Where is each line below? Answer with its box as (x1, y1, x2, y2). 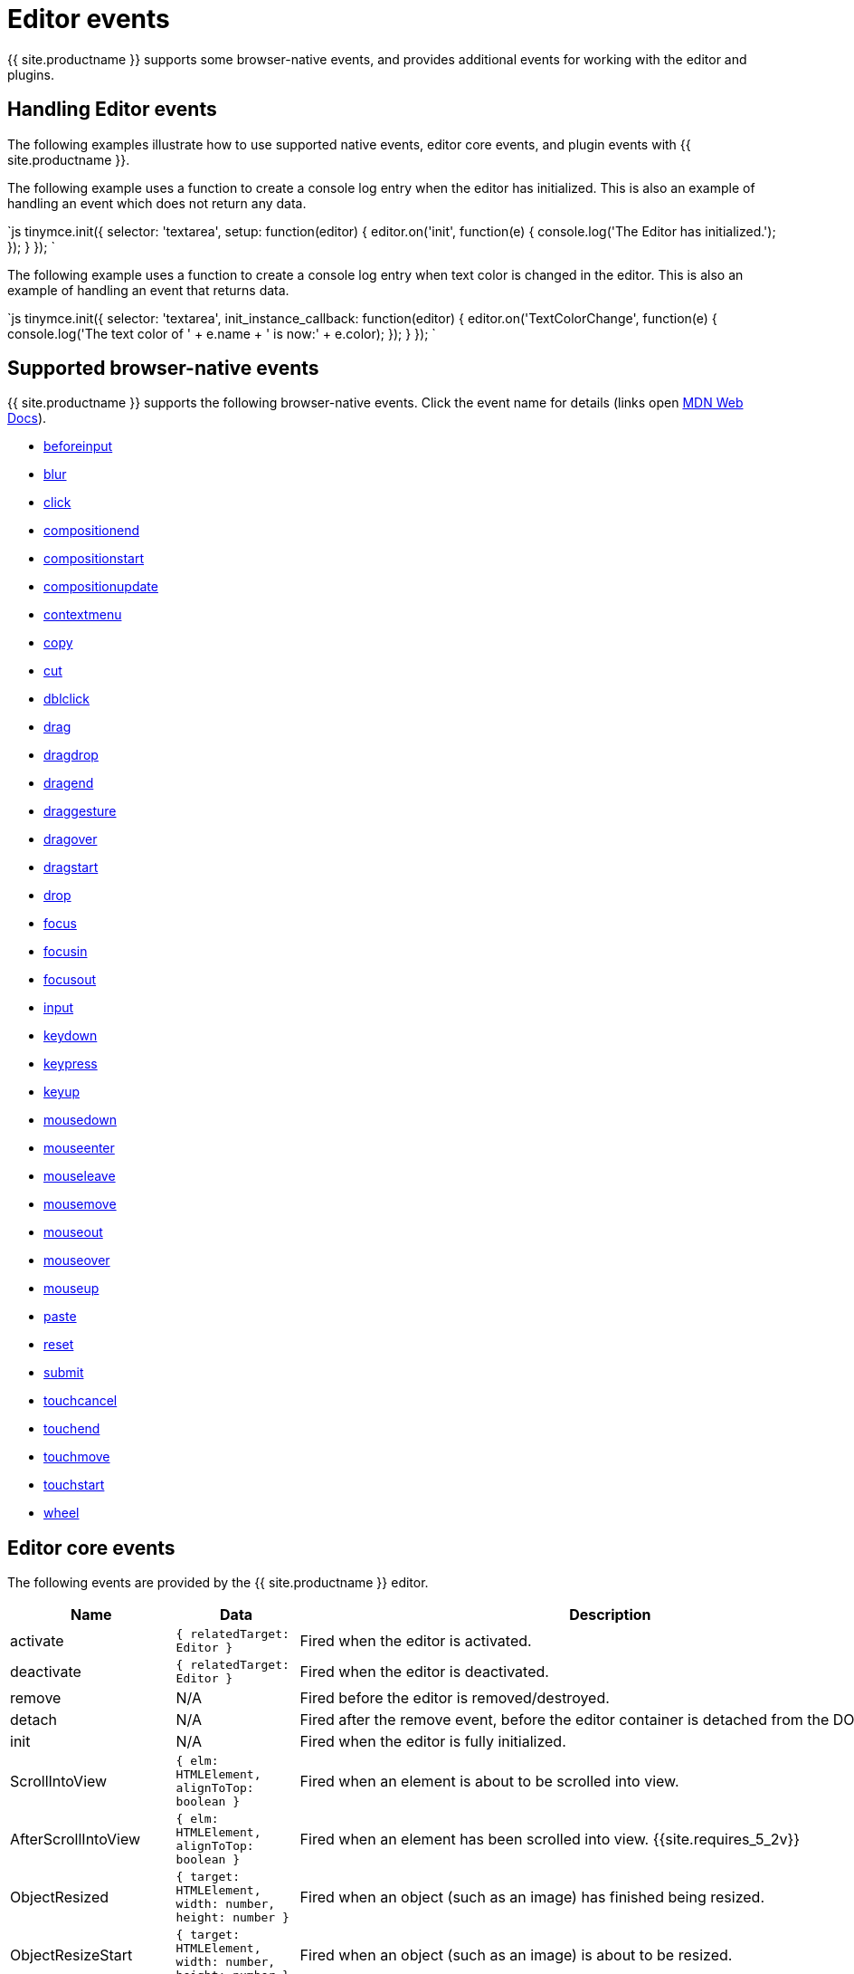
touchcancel (43, 1393, 118, 1409)
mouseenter (43, 1140, 115, 1156)
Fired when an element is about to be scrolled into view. (299, 1772, 679, 1791)
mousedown (43, 1112, 117, 1128)
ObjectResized (10, 1888, 109, 1907)
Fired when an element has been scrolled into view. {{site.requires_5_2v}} (299, 1830, 801, 1849)
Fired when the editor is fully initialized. (299, 1732, 566, 1751)
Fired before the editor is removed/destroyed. (299, 1689, 610, 1708)
